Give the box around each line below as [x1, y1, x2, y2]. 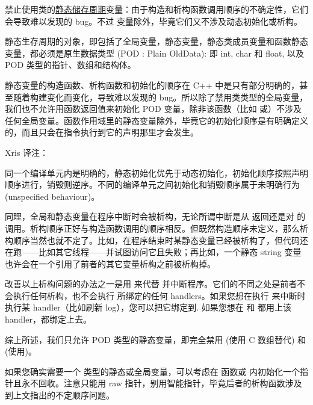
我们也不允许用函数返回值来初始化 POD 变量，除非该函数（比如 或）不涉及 [5, 102, 302, 115]
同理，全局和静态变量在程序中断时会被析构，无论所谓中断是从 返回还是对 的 [5, 210, 306, 223]
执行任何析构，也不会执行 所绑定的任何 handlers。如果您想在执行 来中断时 [13, 289, 306, 301]
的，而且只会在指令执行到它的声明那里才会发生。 [5, 126, 199, 138]
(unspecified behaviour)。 [5, 190, 100, 202]
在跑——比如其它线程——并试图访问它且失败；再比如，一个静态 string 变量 [5, 246, 302, 258]
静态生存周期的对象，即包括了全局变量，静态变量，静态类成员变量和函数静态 [5, 35, 308, 48]
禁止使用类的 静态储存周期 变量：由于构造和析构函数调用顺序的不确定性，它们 [5, 3, 308, 15]
